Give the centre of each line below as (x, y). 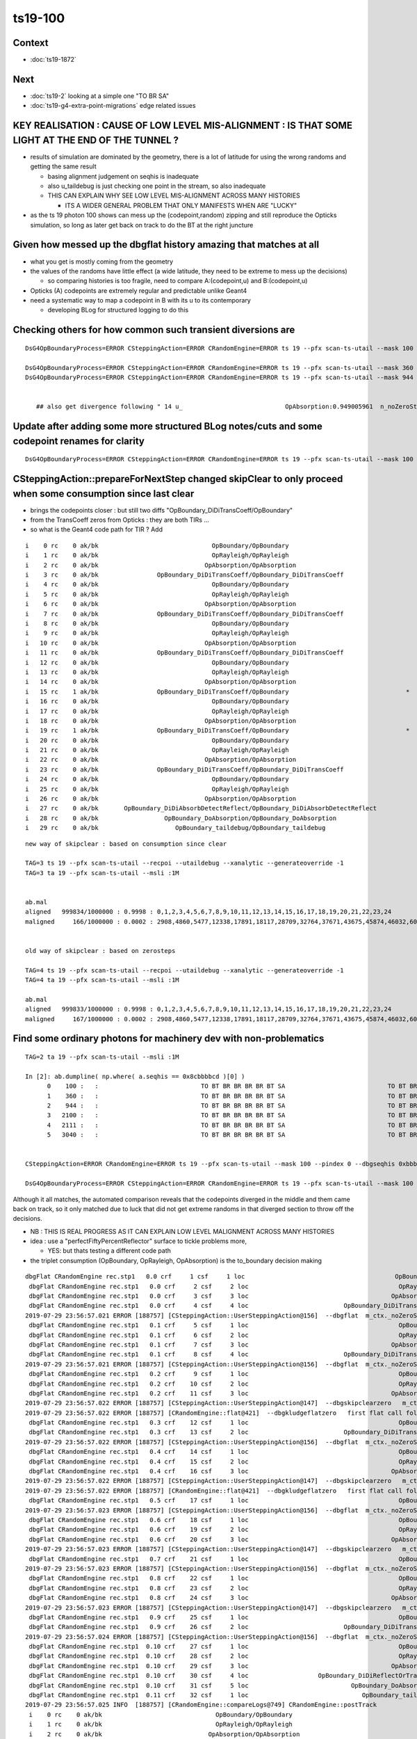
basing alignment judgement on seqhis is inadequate (123, 176)
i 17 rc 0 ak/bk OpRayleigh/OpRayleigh (157, 711)
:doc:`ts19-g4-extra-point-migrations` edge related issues (113, 106)
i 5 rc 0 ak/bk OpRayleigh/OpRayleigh (157, 594)
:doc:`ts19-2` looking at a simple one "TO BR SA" (100, 96)
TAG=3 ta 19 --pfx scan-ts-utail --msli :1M (103, 873)
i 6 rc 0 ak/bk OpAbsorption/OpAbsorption (161, 604)
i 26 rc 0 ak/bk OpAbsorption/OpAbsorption (161, 799)
